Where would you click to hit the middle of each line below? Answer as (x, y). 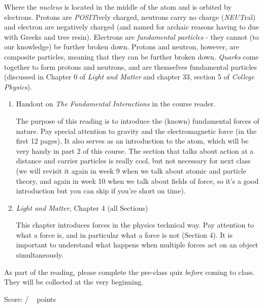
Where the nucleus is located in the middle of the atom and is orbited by (118, 7)
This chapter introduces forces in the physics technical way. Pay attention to (135, 225)
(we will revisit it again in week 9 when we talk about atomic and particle (131, 170)
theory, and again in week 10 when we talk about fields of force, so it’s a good (137, 180)
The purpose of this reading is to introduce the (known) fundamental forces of (138, 120)
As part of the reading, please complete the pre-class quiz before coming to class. (129, 272)
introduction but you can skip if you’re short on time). (101, 191)
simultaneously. (40, 255)
